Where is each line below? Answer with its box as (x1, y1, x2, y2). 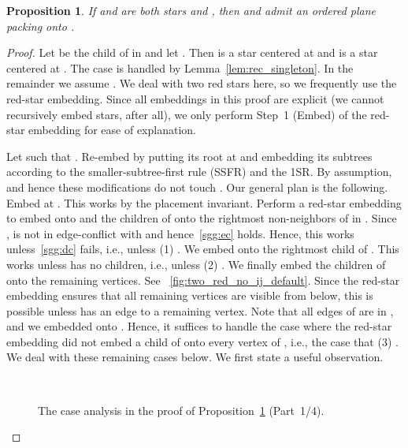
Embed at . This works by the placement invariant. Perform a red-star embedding (6, 194, 402, 211)
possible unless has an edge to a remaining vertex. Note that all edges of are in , (6, 302, 394, 319)
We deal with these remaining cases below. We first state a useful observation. (6, 349, 384, 365)
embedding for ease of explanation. (28, 121, 196, 138)
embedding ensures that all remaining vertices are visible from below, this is (6, 287, 373, 304)
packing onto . (6, 17, 75, 34)
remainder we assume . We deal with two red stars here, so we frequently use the (6, 75, 397, 91)
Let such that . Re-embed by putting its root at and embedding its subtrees (6, 147, 373, 164)
